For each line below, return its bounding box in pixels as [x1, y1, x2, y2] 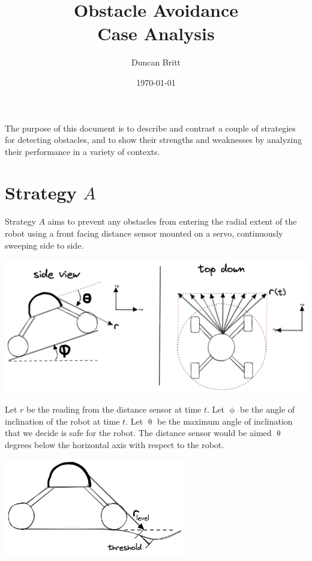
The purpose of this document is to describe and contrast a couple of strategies [5, 121, 296, 134]
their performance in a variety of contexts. [5, 145, 160, 157]
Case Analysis [97, 21, 215, 46]
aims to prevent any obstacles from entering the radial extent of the [47, 215, 297, 228]
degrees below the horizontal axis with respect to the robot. [5, 438, 224, 451]
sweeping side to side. [5, 238, 84, 251]
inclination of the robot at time [5, 414, 120, 427]
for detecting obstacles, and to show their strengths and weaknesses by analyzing [5, 133, 302, 146]
